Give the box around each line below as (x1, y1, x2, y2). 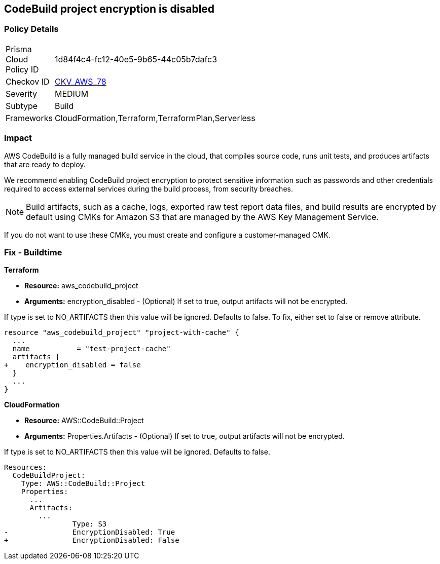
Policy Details (4, 24, 59, 34)
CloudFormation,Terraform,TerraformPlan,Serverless (54, 112, 255, 123)
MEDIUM (54, 88, 89, 99)
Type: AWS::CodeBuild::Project (21, 479, 145, 488)
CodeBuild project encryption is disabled (4, 3, 215, 15)
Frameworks (6, 112, 53, 123)
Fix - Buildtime (4, 247, 62, 257)
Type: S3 (72, 520, 107, 529)
